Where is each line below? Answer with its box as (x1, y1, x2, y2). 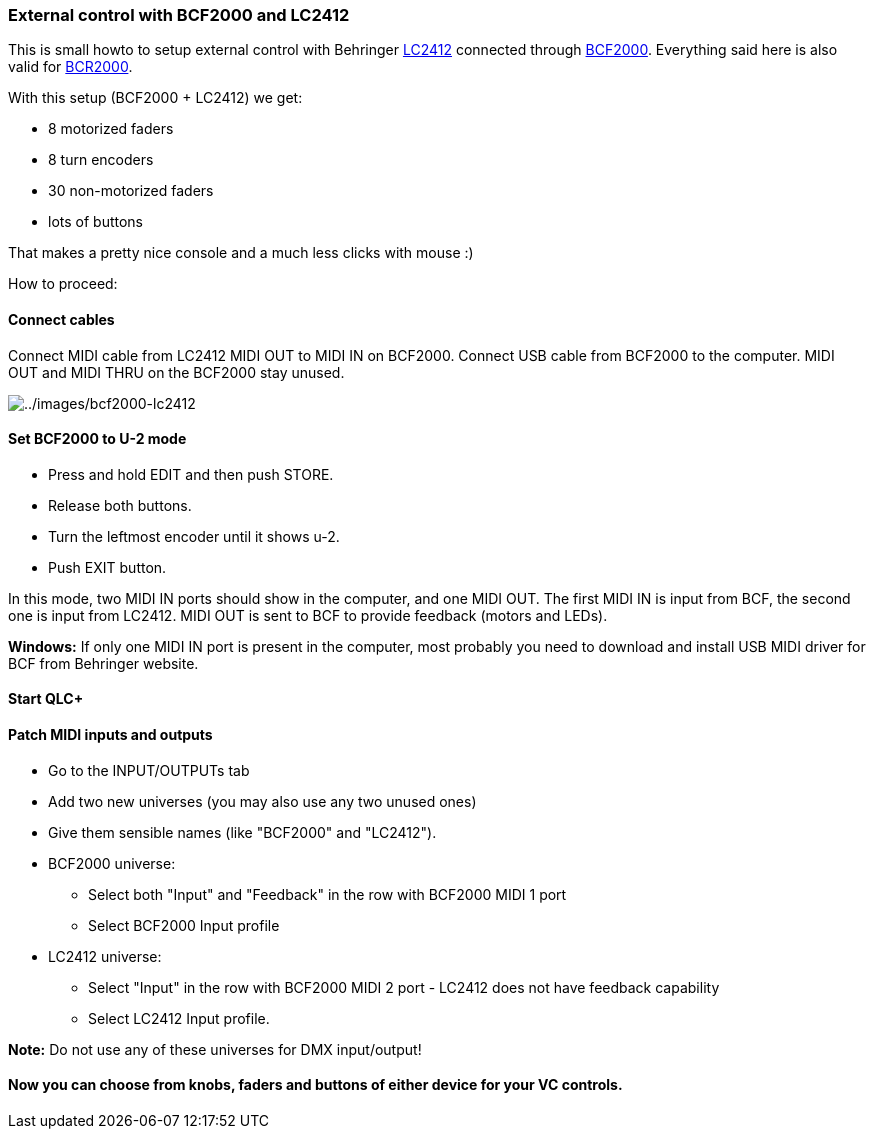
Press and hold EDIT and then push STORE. (48, 465, 334, 483)
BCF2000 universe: (48, 854, 176, 872)
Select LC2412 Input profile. (88, 1009, 270, 1027)
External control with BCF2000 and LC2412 (8, 5, 350, 25)
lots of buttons (48, 213, 143, 231)
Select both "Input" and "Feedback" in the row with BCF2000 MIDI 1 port (88, 885, 567, 903)
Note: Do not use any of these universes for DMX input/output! (8, 1040, 422, 1058)
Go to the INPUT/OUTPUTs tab (48, 761, 250, 779)
